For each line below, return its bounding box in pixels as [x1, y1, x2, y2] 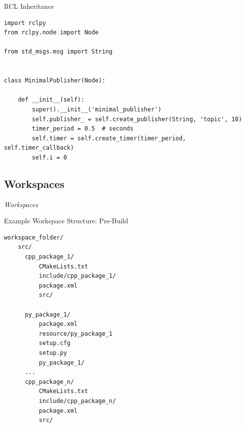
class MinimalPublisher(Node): [4, 77, 106, 84]
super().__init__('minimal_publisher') [32, 106, 162, 113]
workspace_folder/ [4, 234, 64, 241]
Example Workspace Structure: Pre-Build [4, 215, 129, 226]
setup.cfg [39, 340, 71, 347]
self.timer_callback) [4, 144, 74, 152]
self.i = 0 [32, 154, 67, 161]
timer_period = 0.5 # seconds [32, 125, 134, 133]
